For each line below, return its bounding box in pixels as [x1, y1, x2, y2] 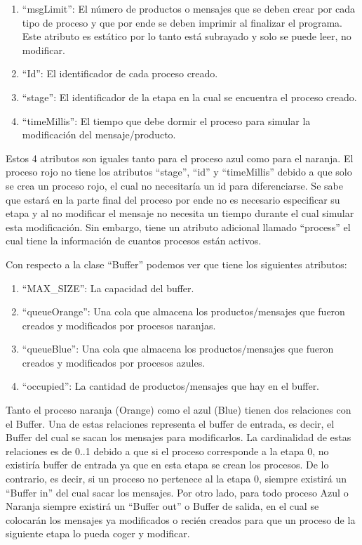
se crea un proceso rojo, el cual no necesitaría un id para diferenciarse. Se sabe [6, 178, 343, 192]
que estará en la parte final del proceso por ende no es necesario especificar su [6, 192, 340, 206]
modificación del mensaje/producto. [22, 127, 176, 142]
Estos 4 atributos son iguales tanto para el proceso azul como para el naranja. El [6, 150, 354, 165]
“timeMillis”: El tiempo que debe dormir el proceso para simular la [22, 113, 311, 128]
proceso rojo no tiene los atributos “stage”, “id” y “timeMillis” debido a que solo [6, 164, 352, 179]
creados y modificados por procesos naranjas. [22, 317, 216, 332]
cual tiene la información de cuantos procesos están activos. [6, 233, 262, 248]
